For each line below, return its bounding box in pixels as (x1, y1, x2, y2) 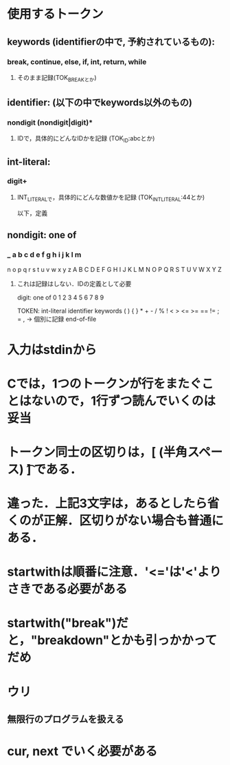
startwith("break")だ (7, 616, 129, 631)
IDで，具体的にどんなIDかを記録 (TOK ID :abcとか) (16, 134, 155, 145)
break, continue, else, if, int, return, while (7, 56, 147, 66)
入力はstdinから (7, 342, 97, 357)
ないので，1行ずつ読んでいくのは (31, 393, 216, 408)
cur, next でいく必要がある (7, 744, 158, 759)
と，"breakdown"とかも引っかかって (7, 633, 218, 648)
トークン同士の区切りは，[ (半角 (7, 444, 187, 460)
